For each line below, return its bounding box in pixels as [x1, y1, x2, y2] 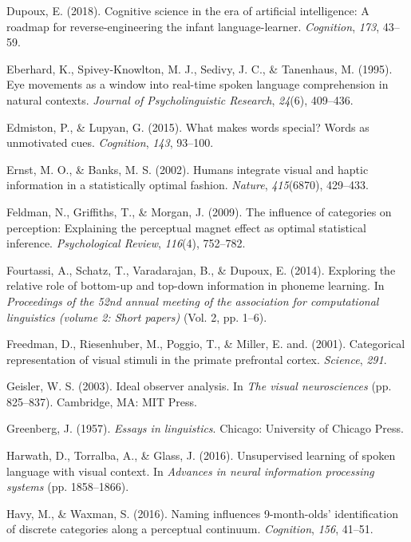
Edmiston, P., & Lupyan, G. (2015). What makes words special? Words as [6, 118, 370, 135]
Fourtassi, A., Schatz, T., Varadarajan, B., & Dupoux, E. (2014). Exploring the [6, 261, 396, 278]
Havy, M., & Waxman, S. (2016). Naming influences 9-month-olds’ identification [6, 504, 398, 521]
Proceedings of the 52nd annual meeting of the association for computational [6, 292, 379, 309]
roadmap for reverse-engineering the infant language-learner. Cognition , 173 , [6, 18, 380, 34]
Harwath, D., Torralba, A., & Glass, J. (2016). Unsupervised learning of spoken [6, 447, 396, 464]
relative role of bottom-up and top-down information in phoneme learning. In [6, 277, 385, 294]
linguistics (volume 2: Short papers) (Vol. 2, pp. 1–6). [6, 308, 267, 325]
